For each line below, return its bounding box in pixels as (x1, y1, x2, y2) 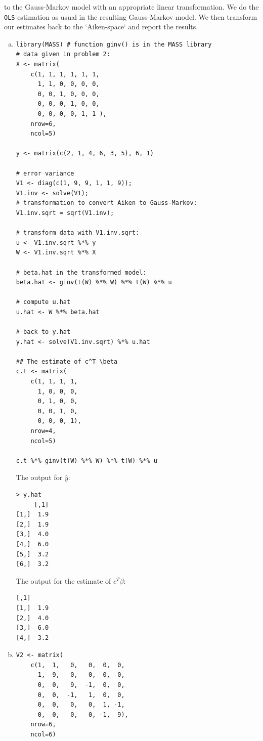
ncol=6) (30, 731, 56, 738)
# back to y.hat (16, 328, 71, 336)
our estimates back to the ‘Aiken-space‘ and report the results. (4, 21, 198, 32)
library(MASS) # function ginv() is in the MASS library (16, 40, 212, 48)
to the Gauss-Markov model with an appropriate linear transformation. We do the (4, 2, 259, 12)
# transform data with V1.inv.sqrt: (16, 229, 140, 237)
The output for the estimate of (16, 575, 111, 586)
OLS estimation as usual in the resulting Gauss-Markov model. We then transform (4, 11, 257, 22)
